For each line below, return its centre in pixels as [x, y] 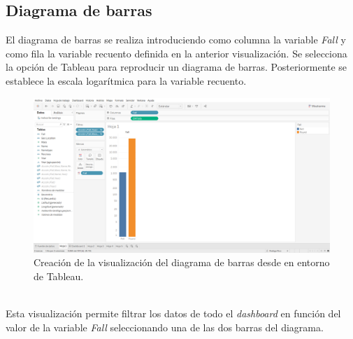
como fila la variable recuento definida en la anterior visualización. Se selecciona [176, 53]
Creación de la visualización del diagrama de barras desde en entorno [182, 262]
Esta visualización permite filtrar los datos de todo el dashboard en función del [173, 313]
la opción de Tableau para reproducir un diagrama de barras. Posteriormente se [176, 67]
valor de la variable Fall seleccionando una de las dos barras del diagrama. [165, 327]
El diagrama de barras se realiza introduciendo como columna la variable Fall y [176, 40]
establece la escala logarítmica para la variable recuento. [126, 80]
